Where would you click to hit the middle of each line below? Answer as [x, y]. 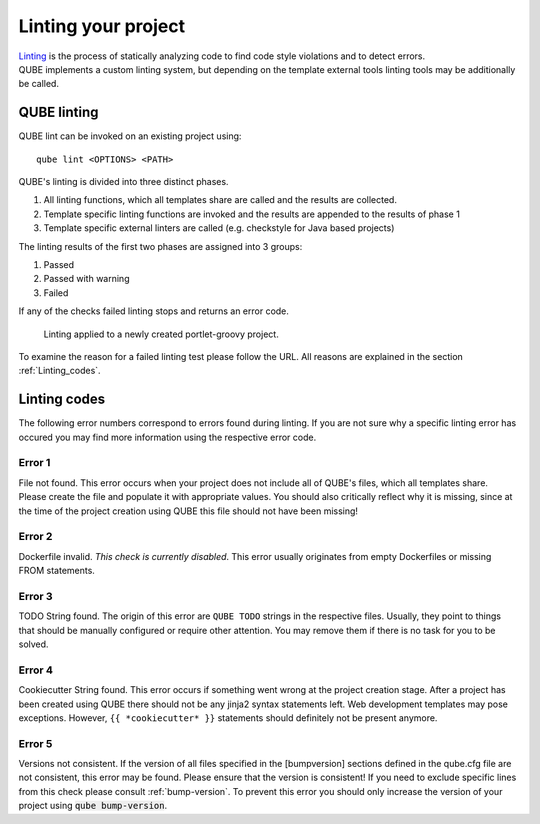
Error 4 [36, 670]
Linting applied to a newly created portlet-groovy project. [161, 334]
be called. [39, 84]
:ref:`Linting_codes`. [59, 371]
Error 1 [34, 463]
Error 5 [35, 743]
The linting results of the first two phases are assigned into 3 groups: [160, 246]
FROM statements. [56, 571]
